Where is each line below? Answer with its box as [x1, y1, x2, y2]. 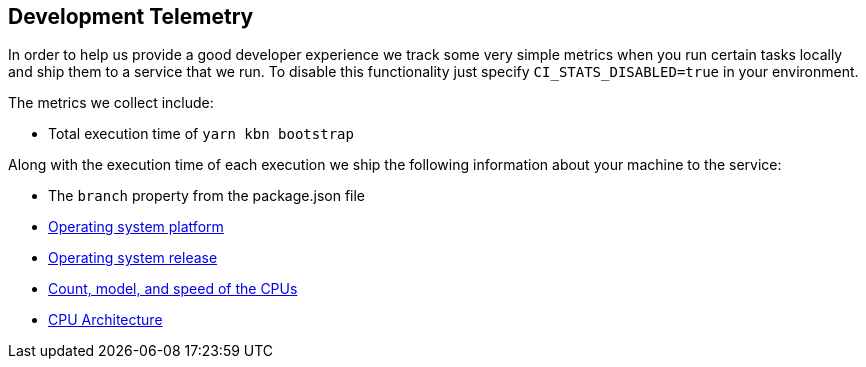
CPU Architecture [48, 311, 163, 329]
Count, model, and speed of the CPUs [48, 280, 298, 298]
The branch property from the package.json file [48, 187, 366, 205]
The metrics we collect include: [8, 94, 214, 112]
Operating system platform [48, 218, 224, 236]
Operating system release [48, 249, 218, 267]
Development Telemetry [8, 4, 254, 29]
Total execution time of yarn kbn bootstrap [48, 125, 354, 143]
